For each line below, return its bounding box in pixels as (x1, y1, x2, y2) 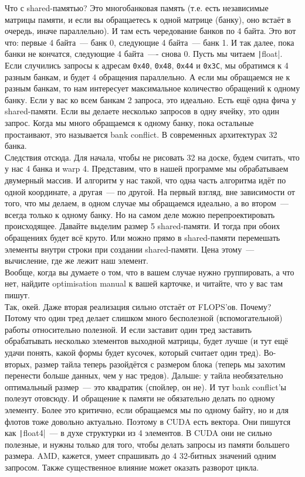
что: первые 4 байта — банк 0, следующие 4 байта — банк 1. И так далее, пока (5, 36, 294, 48)
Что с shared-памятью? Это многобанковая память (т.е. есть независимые (5, 2, 269, 13)
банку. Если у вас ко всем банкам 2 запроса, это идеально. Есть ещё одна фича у (5, 93, 296, 105)
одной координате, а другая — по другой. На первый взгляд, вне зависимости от (5, 185, 295, 197)
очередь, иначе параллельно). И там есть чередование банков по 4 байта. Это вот (5, 25, 296, 37)
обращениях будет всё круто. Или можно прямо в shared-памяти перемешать (5, 231, 280, 243)
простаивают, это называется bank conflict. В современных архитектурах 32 (5, 128, 277, 140)
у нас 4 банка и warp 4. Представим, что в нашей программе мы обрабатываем (5, 162, 289, 175)
